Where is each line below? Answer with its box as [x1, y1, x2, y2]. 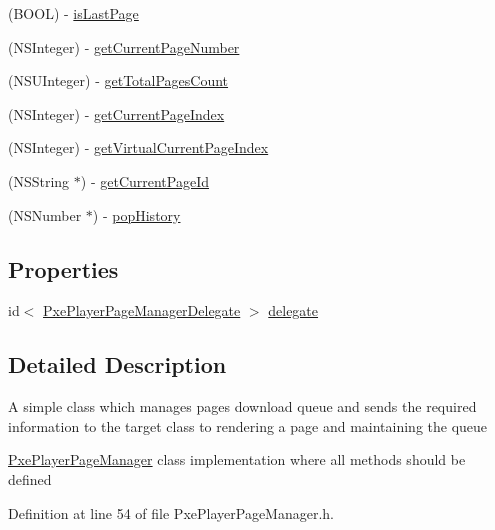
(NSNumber [8, 204, 82, 225]
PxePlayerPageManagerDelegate [43, 300, 241, 321]
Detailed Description [8, 349, 227, 380]
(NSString [8, 170, 70, 191]
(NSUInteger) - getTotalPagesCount [8, 70, 229, 91]
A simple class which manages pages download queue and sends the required [8, 396, 477, 417]
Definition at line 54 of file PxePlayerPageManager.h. [8, 502, 335, 523]
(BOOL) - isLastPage [8, 3, 139, 23]
